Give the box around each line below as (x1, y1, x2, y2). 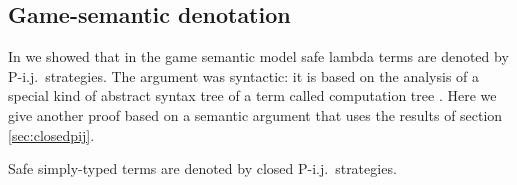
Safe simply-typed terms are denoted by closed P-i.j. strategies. (8, 158, 397, 179)
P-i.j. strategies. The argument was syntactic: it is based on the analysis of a (8, 65, 480, 86)
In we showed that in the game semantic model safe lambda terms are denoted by (8, 46, 509, 67)
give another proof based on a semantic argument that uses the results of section (8, 104, 503, 125)
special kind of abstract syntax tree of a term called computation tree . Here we (8, 85, 497, 106)
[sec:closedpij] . (8, 124, 95, 145)
